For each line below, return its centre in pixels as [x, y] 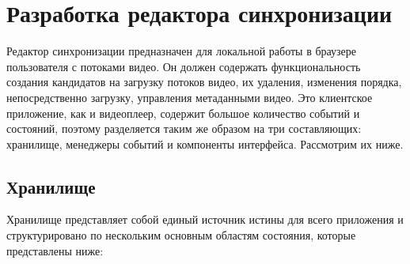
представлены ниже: [55, 250]
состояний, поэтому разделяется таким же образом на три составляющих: [184, 128]
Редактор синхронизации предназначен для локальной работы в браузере [182, 51]
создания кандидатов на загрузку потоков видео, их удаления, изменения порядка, [204, 82]
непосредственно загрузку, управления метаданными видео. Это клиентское [190, 97]
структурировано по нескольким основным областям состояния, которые [181, 235]
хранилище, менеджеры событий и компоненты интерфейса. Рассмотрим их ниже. [205, 143]
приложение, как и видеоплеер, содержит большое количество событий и [183, 113]
